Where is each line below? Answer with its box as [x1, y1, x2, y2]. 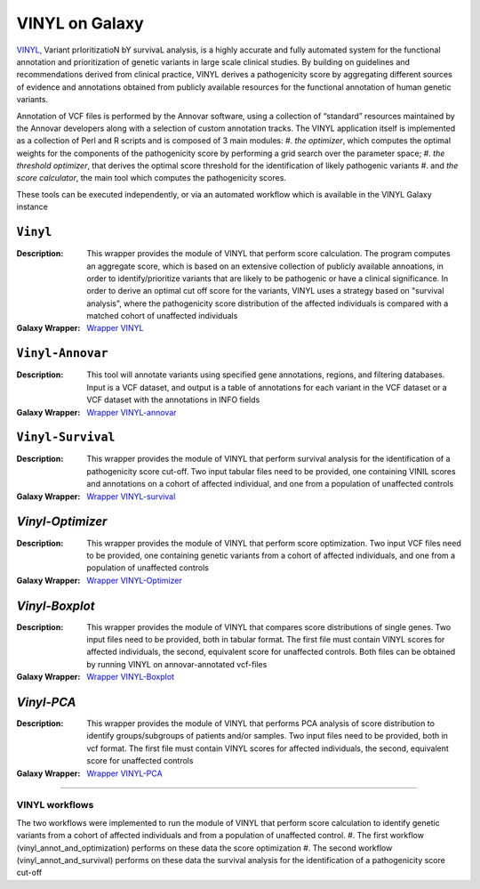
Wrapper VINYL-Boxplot [86, 672, 175, 683]
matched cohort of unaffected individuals [86, 311, 238, 321]
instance [16, 201, 48, 213]
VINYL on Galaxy [16, 13, 144, 33]
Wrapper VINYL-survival [86, 490, 176, 502]
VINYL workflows [16, 799, 94, 812]
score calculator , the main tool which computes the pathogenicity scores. [16, 173, 286, 183]
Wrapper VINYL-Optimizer [86, 575, 182, 586]
